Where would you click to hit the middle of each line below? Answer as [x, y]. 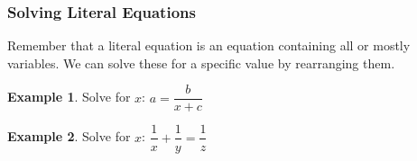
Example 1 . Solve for [69, 97]
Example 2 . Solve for [69, 136]
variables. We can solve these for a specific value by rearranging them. [201, 63]
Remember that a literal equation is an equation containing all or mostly [209, 45]
